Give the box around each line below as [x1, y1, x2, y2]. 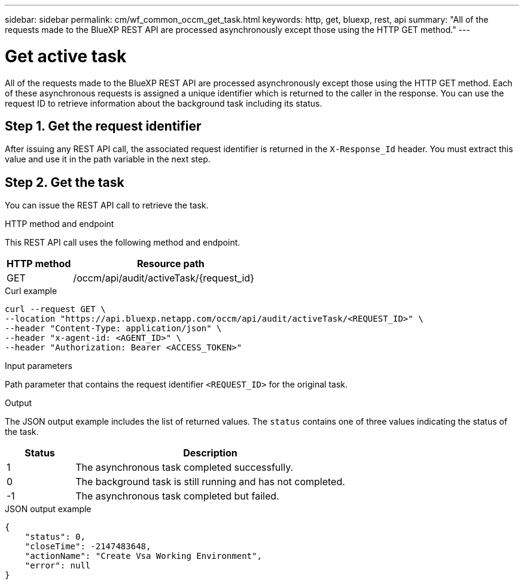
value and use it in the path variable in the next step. [5, 154, 211, 165]
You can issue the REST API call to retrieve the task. [5, 200, 209, 211]
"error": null [25, 561, 91, 571]
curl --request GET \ [5, 304, 106, 314]
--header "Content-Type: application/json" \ [5, 323, 222, 334]
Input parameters [5, 361, 72, 371]
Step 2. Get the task [5, 174, 124, 190]
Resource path [136, 258, 205, 270]
